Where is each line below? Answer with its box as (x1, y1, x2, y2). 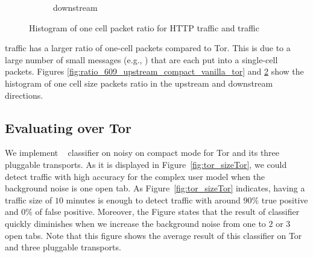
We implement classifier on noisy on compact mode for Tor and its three (5, 146, 280, 159)
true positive (261, 193, 308, 206)
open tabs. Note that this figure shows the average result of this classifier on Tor (5, 229, 302, 241)
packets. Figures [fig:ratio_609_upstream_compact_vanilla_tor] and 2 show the (5, 65, 304, 78)
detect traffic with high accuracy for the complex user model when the (5, 170, 265, 182)
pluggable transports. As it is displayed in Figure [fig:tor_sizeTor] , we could (5, 158, 287, 170)
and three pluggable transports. (5, 241, 121, 253)
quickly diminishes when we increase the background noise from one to (5, 217, 266, 229)
